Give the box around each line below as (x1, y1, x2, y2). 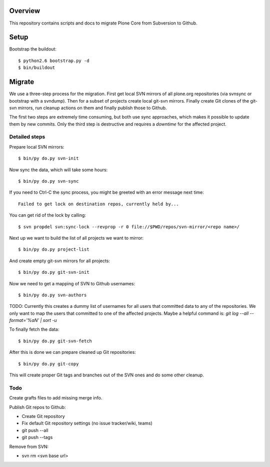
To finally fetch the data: (9, 326, 59, 332)
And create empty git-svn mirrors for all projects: (9, 258, 110, 264)
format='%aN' (9, 317, 39, 323)
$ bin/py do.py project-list (18, 247, 89, 252)
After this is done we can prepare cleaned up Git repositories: (9, 349, 136, 355)
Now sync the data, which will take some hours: (9, 167, 108, 173)
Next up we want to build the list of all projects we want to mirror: (9, 235, 144, 241)
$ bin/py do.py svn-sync (18, 178, 79, 184)
